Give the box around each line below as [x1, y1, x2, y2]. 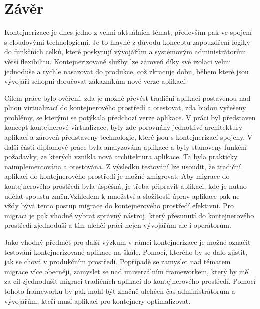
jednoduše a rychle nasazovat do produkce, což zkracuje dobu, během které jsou [4, 66, 249, 76]
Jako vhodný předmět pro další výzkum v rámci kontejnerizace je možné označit [4, 237, 251, 247]
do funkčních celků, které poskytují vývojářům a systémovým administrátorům [4, 46, 246, 57]
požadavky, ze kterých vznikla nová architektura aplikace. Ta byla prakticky [4, 151, 238, 162]
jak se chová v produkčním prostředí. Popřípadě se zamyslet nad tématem [4, 256, 231, 267]
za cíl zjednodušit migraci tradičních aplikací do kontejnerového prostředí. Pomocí [4, 276, 256, 286]
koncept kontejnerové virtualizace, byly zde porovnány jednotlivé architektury [4, 122, 243, 132]
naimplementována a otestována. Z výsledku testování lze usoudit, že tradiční [4, 161, 241, 171]
